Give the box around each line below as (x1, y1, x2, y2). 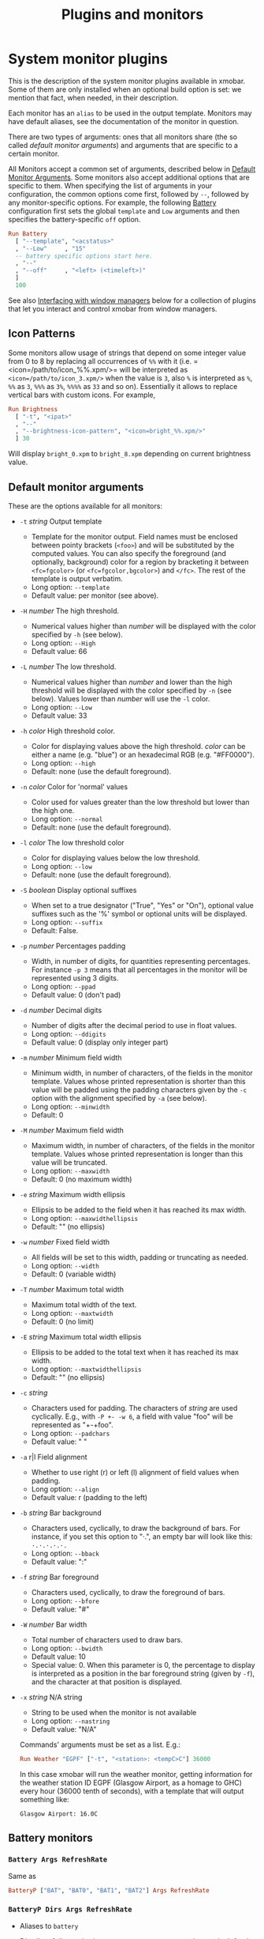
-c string (19, 1388, 48, 1397)
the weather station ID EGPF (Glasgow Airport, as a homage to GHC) (19, 1778, 242, 1787)
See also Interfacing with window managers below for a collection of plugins (8, 295, 256, 305)
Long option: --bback (31, 1548, 100, 1558)
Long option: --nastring (31, 1716, 110, 1725)
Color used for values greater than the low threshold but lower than (31, 797, 250, 807)
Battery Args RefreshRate (8, 1855, 108, 1864)
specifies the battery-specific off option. (8, 214, 141, 224)
